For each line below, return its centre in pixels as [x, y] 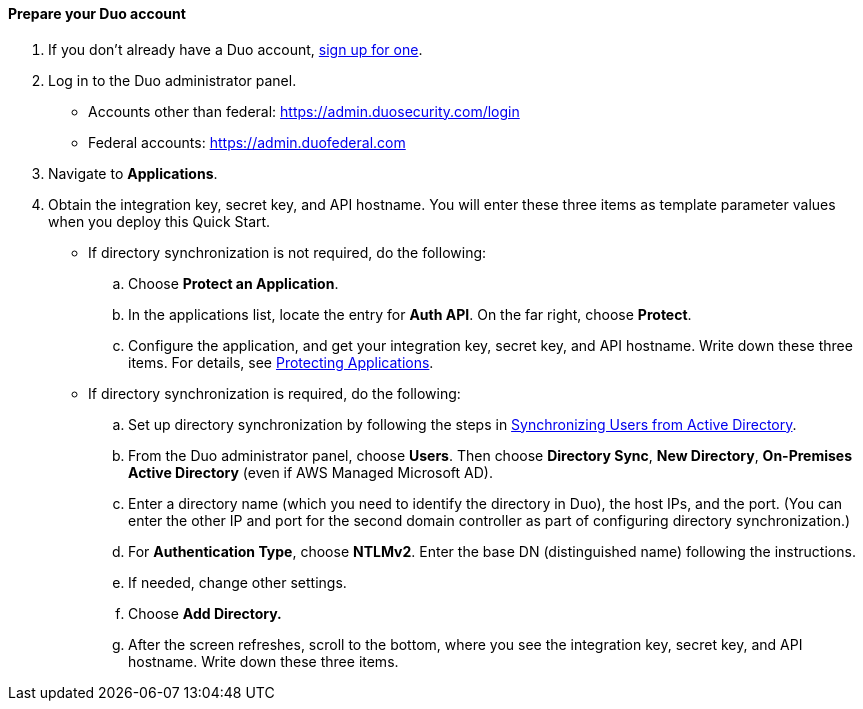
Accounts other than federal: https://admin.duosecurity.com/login [304, 111]
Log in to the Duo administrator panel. [172, 80]
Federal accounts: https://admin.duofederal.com [247, 142]
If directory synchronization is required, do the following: [274, 393]
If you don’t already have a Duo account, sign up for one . [235, 49]
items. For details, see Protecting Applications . [281, 362]
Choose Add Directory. [205, 613]
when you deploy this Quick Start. [159, 221]
